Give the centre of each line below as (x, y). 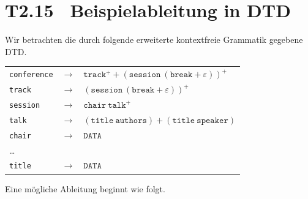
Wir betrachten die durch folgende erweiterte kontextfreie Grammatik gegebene (154, 39)
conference (31, 75)
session (25, 105)
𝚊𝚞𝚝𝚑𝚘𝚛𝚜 (131, 120)
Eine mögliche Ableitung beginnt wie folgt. (85, 188)
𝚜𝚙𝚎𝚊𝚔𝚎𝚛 (212, 120)
